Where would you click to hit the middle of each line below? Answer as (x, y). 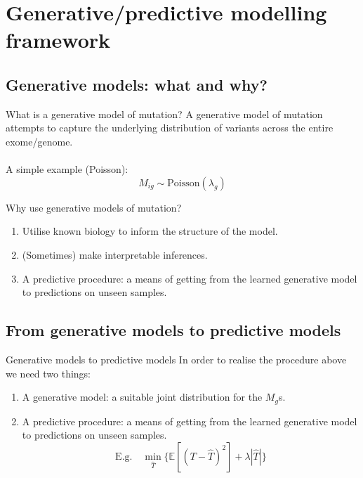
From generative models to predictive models (173, 330)
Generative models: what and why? (137, 84)
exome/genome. (39, 141)
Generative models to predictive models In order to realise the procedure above (176, 359)
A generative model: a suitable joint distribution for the (142, 397)
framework (58, 40)
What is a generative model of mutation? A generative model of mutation (164, 114)
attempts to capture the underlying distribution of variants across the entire (170, 128)
